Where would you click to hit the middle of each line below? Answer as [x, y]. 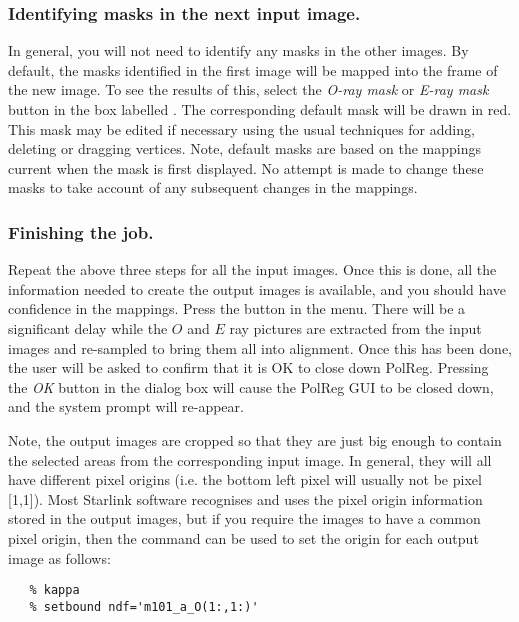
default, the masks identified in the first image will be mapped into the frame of [253, 69]
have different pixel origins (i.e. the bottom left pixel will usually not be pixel [245, 479]
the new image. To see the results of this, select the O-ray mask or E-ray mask [248, 89]
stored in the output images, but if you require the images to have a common [244, 518]
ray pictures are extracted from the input [355, 327]
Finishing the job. [81, 231]
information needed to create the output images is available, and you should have [257, 288]
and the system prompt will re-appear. [126, 406]
